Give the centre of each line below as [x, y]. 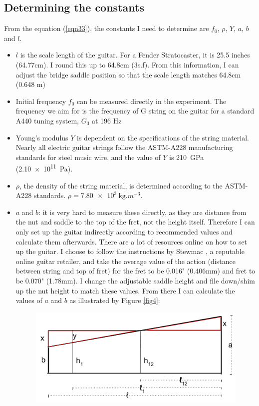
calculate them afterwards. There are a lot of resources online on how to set [131, 241]
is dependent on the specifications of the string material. [163, 137]
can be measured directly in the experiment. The [152, 101]
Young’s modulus [42, 137]
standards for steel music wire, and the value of [88, 157]
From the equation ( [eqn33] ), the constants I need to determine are [107, 28]
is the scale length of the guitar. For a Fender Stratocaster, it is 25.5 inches [135, 55]
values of [29, 300]
